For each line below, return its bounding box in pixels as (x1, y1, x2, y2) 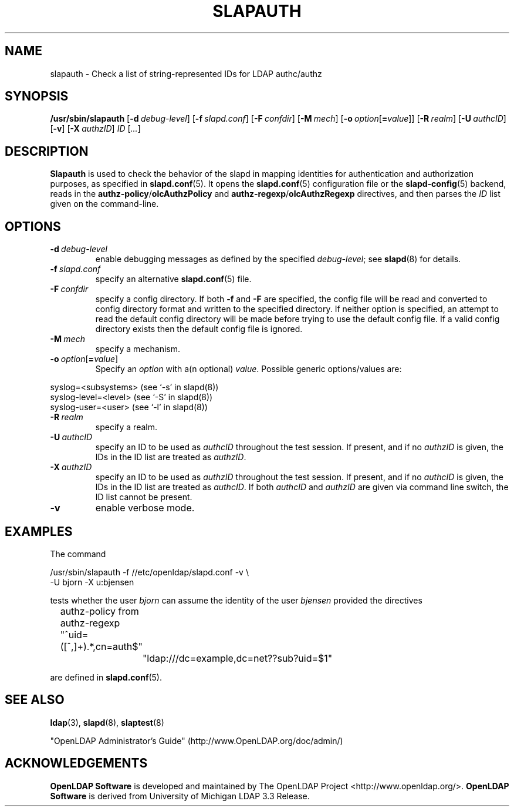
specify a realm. (95, 422, 157, 433)
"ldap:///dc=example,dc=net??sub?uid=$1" (142, 652, 333, 664)
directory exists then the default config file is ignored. (95, 324, 303, 334)
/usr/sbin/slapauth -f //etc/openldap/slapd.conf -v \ (50, 567, 249, 577)
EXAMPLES (5, 524, 73, 539)
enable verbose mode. (95, 502, 195, 514)
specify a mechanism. (95, 344, 181, 354)
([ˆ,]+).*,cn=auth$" (60, 640, 143, 652)
